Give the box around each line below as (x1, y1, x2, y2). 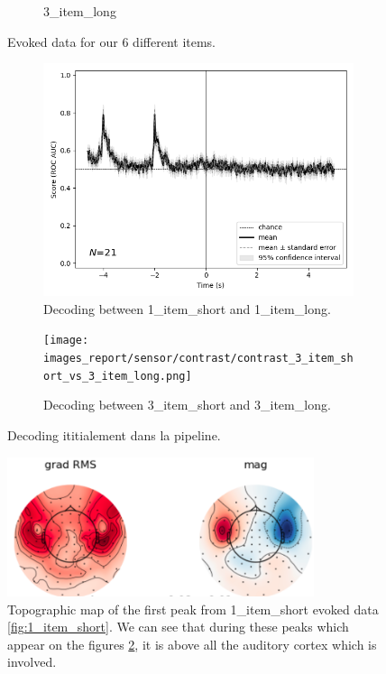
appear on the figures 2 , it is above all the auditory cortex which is (7, 634, 377, 653)
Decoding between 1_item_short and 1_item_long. (43, 299, 331, 318)
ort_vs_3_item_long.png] (43, 369, 192, 383)
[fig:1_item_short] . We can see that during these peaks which (7, 617, 349, 636)
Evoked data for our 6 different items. (7, 32, 216, 51)
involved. (7, 652, 57, 671)
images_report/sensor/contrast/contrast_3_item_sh (43, 352, 354, 365)
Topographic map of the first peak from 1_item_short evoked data (7, 599, 379, 618)
